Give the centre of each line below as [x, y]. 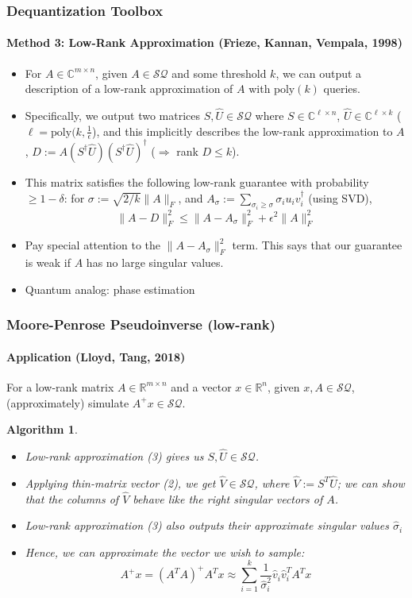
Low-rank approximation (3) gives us [114, 455]
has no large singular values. [155, 262]
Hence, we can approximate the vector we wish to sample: [165, 552]
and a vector [201, 386]
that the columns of [72, 498]
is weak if [48, 262]
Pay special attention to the [93, 245]
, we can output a [319, 73]
